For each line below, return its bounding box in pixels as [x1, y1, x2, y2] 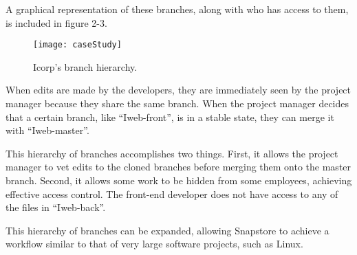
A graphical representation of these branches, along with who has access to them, [6, 2, 349, 16]
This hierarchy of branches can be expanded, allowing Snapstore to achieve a [6, 223, 329, 237]
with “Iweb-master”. [6, 123, 89, 137]
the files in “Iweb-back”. [6, 200, 106, 214]
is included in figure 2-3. [6, 15, 107, 30]
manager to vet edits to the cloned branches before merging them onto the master [6, 159, 351, 174]
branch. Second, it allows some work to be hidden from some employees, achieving [6, 173, 352, 187]
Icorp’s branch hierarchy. [33, 59, 138, 74]
